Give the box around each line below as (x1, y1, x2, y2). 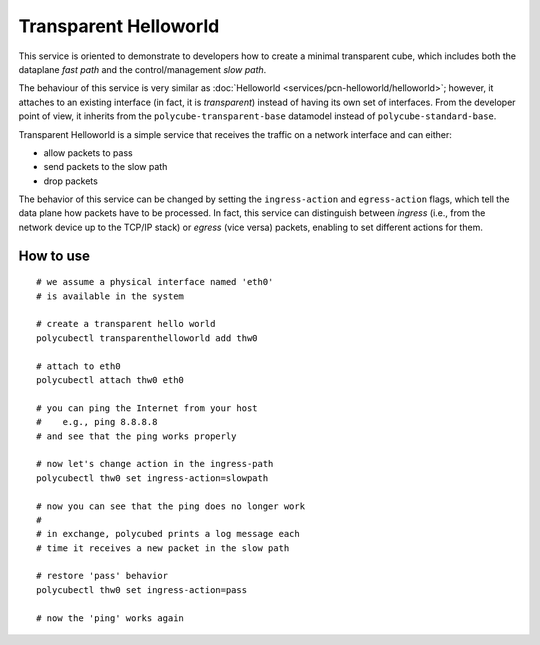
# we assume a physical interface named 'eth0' (36, 276, 274, 288)
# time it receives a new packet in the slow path (36, 542, 290, 554)
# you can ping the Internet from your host (36, 402, 259, 414)
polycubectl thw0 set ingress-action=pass (36, 584, 248, 595)
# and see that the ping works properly (36, 430, 237, 442)
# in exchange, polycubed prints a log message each (36, 528, 300, 540)
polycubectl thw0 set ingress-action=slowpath (36, 472, 269, 484)
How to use (18, 247, 90, 264)
